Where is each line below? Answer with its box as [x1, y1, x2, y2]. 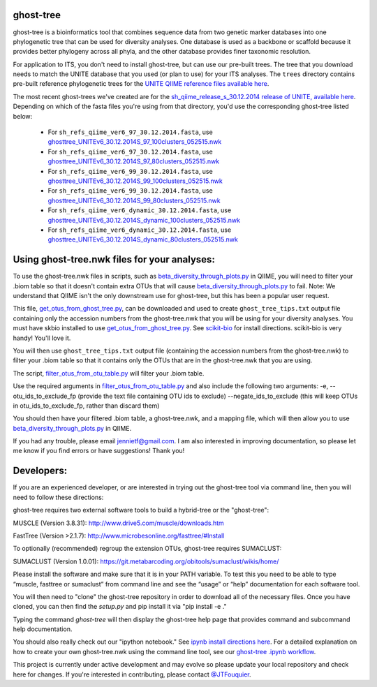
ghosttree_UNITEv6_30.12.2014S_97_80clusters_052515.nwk [47, 157, 220, 165]
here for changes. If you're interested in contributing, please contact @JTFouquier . [13, 670, 251, 679]
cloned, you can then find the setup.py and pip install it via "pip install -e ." [13, 603, 227, 611]
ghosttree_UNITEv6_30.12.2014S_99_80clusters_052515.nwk [47, 196, 221, 205]
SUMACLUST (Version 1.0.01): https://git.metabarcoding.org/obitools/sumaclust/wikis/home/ [13, 557, 279, 566]
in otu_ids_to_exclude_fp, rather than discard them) [13, 401, 160, 410]
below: [13, 112, 33, 120]
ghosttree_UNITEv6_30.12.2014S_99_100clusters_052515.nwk [47, 177, 223, 185]
